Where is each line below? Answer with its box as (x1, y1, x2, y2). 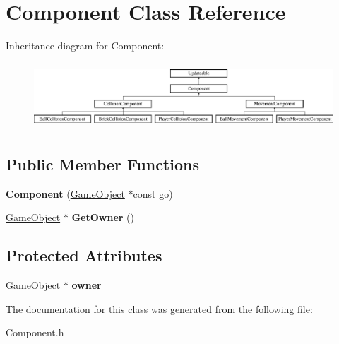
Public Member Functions (6, 153, 199, 174)
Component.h (6, 325, 64, 340)
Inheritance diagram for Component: (6, 38, 165, 53)
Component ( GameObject (6, 186, 125, 201)
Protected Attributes (6, 244, 162, 266)
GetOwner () (71, 210, 134, 225)
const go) (133, 186, 173, 201)
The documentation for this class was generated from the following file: (6, 301, 313, 316)
